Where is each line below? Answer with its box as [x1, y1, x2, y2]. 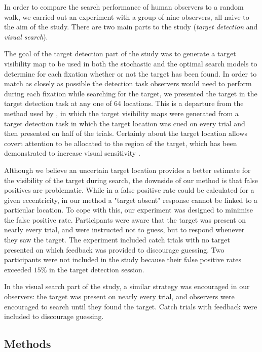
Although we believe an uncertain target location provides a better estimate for [4, 164, 251, 175]
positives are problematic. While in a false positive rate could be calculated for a [4, 185, 254, 195]
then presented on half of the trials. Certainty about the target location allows [4, 128, 247, 138]
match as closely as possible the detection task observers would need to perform [4, 78, 252, 89]
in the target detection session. [49, 264, 144, 274]
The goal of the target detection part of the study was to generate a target [4, 48, 236, 59]
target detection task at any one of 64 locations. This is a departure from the [4, 98, 244, 109]
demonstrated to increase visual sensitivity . [4, 148, 140, 158]
